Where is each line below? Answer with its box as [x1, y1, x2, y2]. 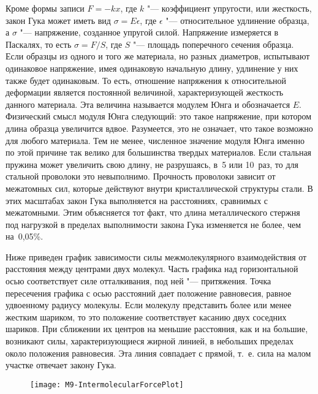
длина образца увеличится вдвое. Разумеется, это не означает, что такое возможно [6, 121, 313, 134]
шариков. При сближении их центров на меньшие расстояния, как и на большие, [6, 322, 308, 335]
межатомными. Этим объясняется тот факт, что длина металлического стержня [6, 206, 300, 219]
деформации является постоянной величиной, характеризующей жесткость [6, 86, 284, 99]
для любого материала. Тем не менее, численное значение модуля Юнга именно [6, 134, 305, 146]
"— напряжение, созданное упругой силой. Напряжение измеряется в [20, 26, 279, 39]
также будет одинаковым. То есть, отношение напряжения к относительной [6, 74, 287, 86]
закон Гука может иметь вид [6, 13, 111, 26]
